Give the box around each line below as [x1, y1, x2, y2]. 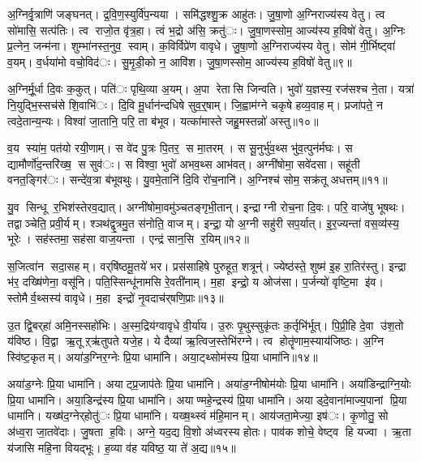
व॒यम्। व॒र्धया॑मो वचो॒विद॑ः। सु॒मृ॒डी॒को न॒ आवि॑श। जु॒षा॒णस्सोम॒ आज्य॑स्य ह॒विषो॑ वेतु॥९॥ [7, 53, 352, 70]
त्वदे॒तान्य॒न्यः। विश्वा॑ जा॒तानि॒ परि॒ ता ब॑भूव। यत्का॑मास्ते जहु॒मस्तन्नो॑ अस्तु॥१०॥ [7, 112, 319, 129]
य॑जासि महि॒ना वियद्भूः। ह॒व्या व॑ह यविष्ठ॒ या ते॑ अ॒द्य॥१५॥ [7, 438, 236, 456]
